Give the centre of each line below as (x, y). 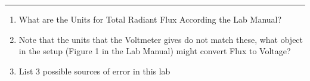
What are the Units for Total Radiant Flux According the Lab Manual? (150, 19)
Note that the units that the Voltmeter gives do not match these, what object (161, 39)
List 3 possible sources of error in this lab (94, 71)
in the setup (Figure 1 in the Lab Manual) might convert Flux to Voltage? (155, 51)
